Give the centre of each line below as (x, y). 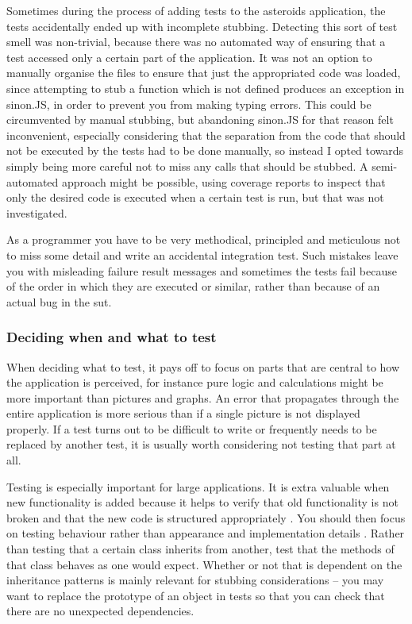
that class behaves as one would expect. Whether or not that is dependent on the (204, 564)
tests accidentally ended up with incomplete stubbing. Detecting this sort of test (202, 26)
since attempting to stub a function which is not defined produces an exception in (206, 88)
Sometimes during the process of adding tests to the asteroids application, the (196, 10)
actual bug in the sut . (59, 301)
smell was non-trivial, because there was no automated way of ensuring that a (196, 42)
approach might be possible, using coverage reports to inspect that (223, 181)
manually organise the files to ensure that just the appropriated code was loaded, (204, 73)
